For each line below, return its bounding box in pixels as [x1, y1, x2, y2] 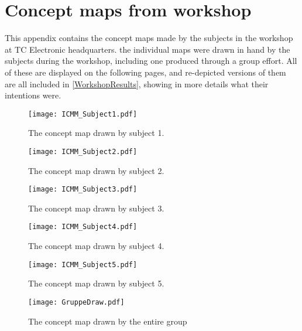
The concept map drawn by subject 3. [28, 202, 164, 214]
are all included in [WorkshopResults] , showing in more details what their [5, 77, 269, 90]
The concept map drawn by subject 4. [28, 240, 164, 252]
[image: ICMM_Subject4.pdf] [28, 223, 138, 231]
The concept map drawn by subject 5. [28, 277, 164, 289]
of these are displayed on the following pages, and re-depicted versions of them [5, 66, 286, 78]
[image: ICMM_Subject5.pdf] [28, 260, 138, 269]
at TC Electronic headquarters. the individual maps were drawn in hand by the [5, 43, 290, 55]
